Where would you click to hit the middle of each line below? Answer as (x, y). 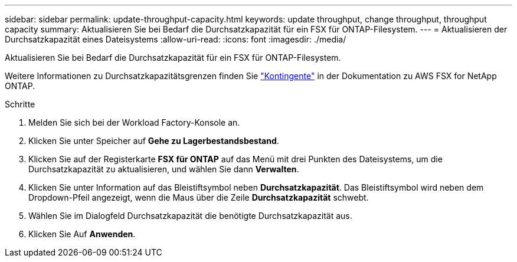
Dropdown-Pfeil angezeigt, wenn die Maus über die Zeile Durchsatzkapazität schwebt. (199, 197)
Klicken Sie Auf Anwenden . (82, 234)
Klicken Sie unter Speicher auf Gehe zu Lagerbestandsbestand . (154, 141)
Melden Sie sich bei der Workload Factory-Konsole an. (134, 122)
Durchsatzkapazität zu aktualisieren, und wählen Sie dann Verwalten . (164, 169)
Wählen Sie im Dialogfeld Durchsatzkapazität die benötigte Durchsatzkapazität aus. (190, 216)
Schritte (20, 104)
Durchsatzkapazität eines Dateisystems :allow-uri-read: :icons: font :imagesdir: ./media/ (176, 39)
